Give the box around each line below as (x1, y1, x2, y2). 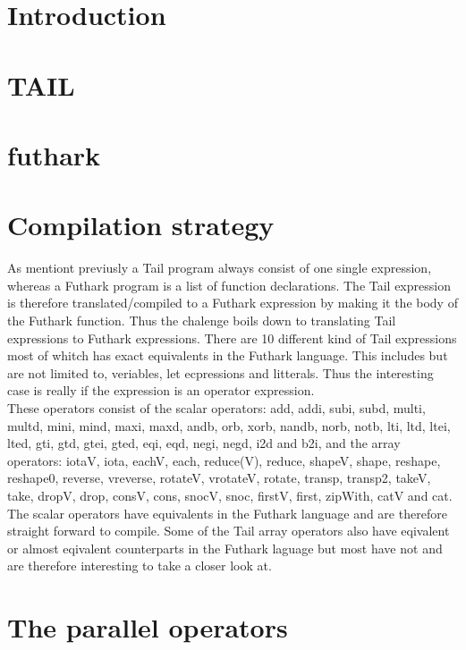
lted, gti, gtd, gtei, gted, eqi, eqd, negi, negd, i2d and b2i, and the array (7, 434, 401, 452)
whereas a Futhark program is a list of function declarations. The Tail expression (7, 275, 451, 294)
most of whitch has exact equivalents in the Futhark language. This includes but (7, 346, 448, 365)
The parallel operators (7, 609, 288, 646)
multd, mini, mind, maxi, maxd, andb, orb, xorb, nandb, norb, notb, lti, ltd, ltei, (7, 416, 451, 435)
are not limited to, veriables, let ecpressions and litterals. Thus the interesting (7, 363, 434, 382)
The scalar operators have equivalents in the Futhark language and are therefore (7, 503, 447, 522)
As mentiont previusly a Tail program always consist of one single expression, (7, 258, 432, 277)
